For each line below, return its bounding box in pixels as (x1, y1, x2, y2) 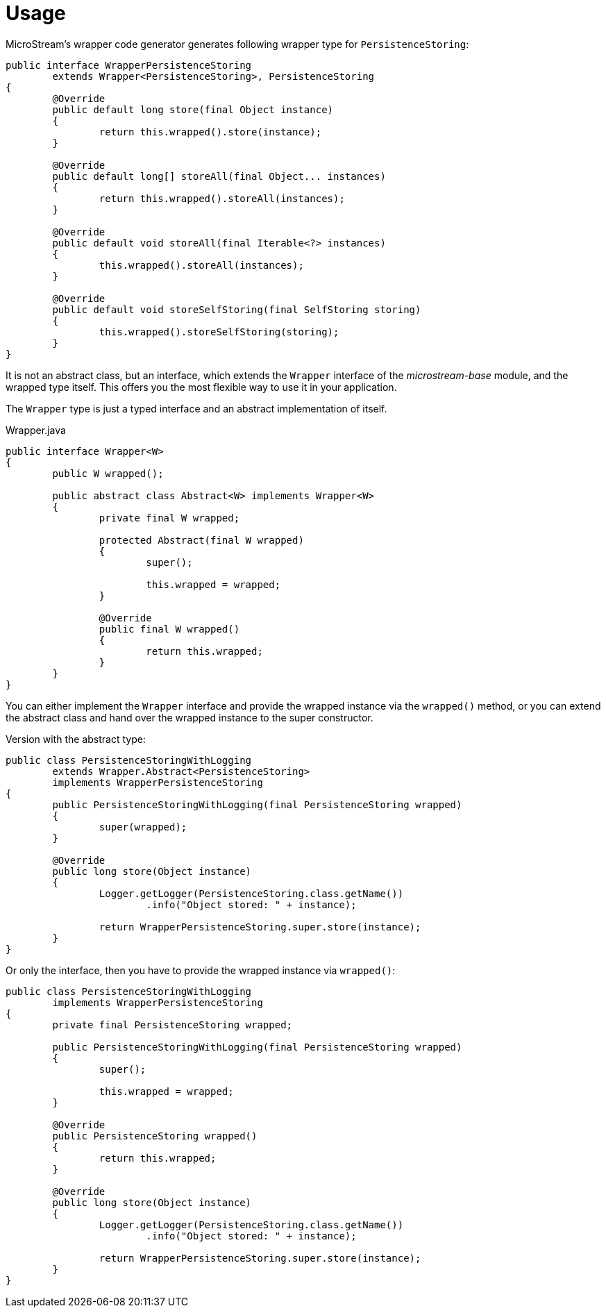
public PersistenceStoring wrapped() (52, 1130, 258, 1141)
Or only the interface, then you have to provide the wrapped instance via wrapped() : (6, 964, 396, 976)
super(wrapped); (99, 821, 187, 833)
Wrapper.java (6, 424, 66, 436)
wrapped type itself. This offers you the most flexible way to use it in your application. (6, 380, 397, 393)
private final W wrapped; (99, 512, 240, 524)
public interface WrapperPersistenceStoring (6, 59, 252, 71)
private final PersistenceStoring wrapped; (52, 1019, 293, 1030)
